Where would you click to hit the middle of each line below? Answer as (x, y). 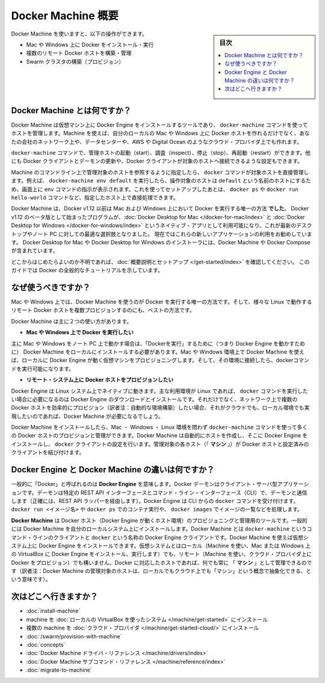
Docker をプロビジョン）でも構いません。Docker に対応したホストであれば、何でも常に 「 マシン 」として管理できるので (162, 563)
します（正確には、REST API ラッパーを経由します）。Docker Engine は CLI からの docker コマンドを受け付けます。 (155, 501)
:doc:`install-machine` (53, 611)
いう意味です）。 (31, 579)
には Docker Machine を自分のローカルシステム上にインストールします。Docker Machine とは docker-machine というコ (162, 529)
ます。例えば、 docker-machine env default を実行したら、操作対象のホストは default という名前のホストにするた (161, 181)
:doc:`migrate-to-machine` (59, 670)
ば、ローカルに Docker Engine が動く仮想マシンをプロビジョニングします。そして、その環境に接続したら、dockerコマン (160, 360)
